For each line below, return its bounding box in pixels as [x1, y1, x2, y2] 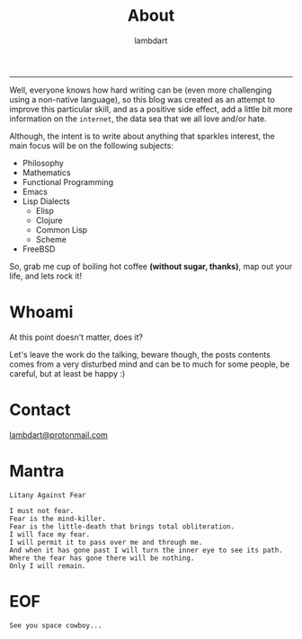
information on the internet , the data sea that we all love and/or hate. [9, 113, 267, 124]
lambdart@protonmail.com [9, 429, 108, 440]
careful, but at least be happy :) [9, 368, 126, 378]
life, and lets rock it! [9, 271, 83, 281]
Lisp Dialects [22, 195, 70, 207]
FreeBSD [22, 244, 56, 254]
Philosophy [22, 157, 65, 168]
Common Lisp [35, 224, 88, 235]
